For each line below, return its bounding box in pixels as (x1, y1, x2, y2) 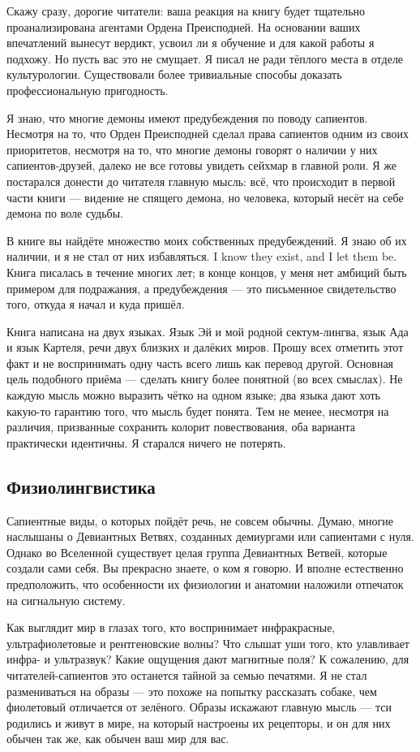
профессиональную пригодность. (6, 81, 169, 98)
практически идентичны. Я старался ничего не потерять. (6, 434, 286, 451)
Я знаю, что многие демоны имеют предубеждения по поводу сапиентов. (6, 109, 368, 126)
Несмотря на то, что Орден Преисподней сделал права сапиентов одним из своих (6, 125, 409, 142)
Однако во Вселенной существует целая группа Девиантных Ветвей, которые (6, 543, 388, 560)
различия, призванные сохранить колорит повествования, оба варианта (6, 418, 355, 435)
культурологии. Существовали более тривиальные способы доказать (6, 66, 342, 83)
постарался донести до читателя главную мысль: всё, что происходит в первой (6, 172, 396, 189)
